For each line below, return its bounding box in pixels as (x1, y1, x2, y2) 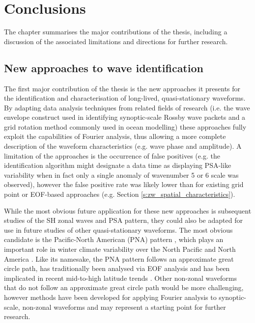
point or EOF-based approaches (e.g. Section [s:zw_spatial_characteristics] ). (4, 189, 235, 199)
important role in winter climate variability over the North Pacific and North (4, 244, 236, 254)
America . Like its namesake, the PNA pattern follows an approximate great (4, 253, 234, 264)
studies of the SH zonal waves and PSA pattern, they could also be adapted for (4, 215, 243, 225)
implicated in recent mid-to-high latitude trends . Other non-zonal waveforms (4, 272, 237, 283)
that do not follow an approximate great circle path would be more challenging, (4, 282, 244, 293)
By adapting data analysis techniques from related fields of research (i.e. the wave (4, 102, 250, 112)
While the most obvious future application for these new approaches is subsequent (4, 205, 252, 215)
